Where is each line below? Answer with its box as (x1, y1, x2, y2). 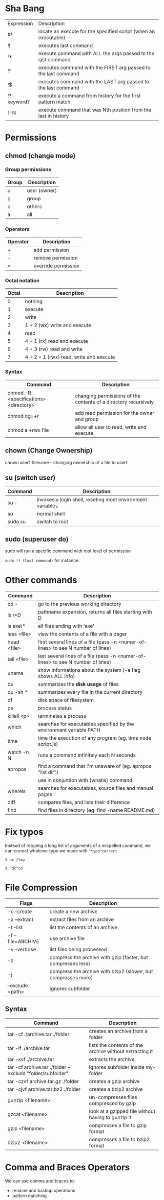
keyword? (7, 98, 30, 105)
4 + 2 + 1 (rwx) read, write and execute (25, 353, 116, 360)
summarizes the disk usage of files (38, 681, 119, 688)
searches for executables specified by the (38, 721, 134, 728)
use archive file (49, 935, 85, 941)
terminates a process (38, 713, 86, 720)
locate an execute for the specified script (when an (38, 28, 155, 35)
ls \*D (7, 612, 21, 618)
